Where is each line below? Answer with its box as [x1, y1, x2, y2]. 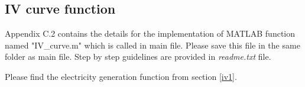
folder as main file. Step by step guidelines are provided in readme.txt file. [5, 50, 271, 63]
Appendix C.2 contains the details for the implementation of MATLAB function [5, 27, 296, 40]
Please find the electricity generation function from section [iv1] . [5, 70, 237, 82]
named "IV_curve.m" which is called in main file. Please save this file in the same [5, 38, 300, 51]
